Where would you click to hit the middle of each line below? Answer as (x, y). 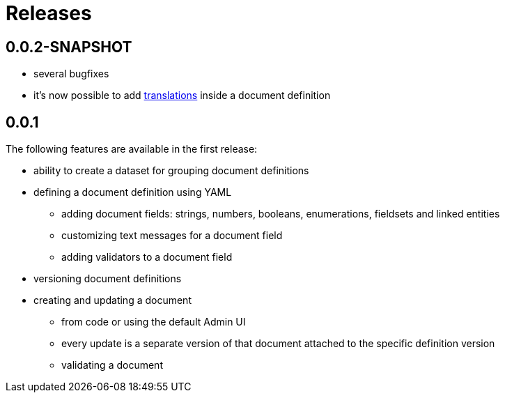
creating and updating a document (112, 300)
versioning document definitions (108, 279)
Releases (49, 13)
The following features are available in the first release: (132, 149)
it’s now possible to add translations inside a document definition (182, 95)
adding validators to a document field (147, 257)
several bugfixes (71, 74)
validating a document (112, 365)
